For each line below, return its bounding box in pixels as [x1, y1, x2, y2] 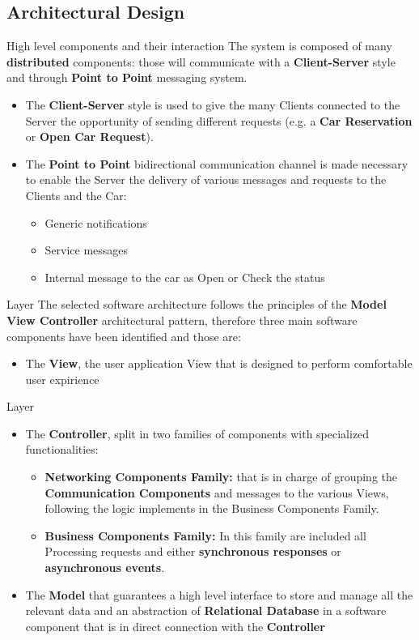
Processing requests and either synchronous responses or [44, 543, 341, 560]
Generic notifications [44, 214, 147, 231]
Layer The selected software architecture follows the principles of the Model [6, 296, 387, 313]
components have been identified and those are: [6, 327, 241, 344]
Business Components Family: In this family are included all [44, 527, 366, 544]
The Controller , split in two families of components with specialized [25, 425, 370, 442]
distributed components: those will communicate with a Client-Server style [6, 53, 396, 70]
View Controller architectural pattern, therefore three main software [6, 311, 358, 328]
